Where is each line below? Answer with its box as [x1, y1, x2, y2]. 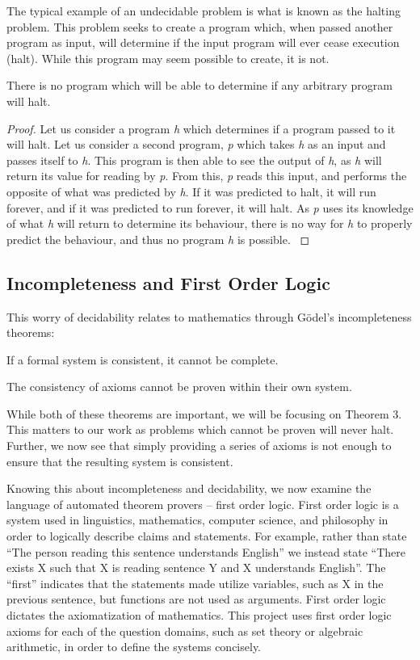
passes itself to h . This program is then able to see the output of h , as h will [6, 151, 382, 168]
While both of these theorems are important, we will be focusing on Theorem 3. [6, 405, 402, 422]
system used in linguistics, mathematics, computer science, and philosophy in [6, 511, 388, 528]
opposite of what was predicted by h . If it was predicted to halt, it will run [6, 183, 376, 200]
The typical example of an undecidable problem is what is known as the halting [6, 2, 401, 19]
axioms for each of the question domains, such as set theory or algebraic [6, 622, 363, 639]
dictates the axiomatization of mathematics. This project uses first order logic [6, 607, 392, 624]
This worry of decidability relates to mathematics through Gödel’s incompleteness [6, 308, 412, 325]
